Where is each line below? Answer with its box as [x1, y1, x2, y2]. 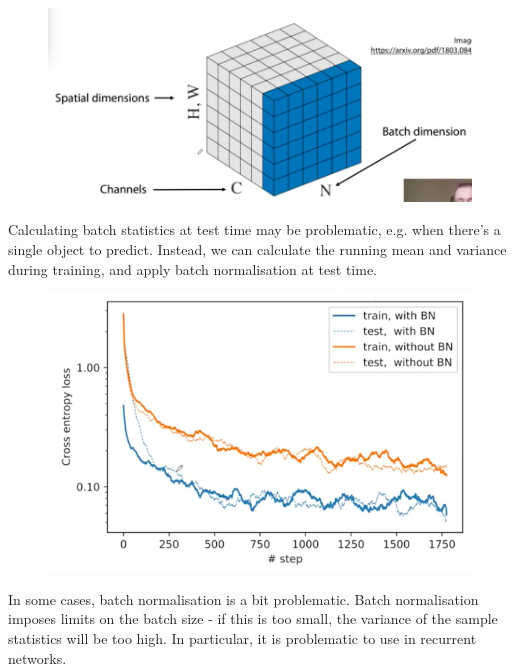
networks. [8, 647, 67, 668]
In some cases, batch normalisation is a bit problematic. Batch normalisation [8, 588, 479, 609]
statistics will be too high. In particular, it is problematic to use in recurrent [8, 627, 477, 648]
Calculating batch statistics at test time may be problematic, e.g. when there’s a [8, 219, 501, 240]
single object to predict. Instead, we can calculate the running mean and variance [8, 239, 507, 260]
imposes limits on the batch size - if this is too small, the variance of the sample [8, 608, 498, 629]
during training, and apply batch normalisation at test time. [8, 258, 377, 279]
